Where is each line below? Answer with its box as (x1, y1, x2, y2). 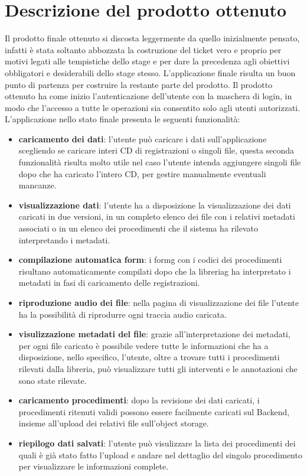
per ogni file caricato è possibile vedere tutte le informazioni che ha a (18, 339, 269, 351)
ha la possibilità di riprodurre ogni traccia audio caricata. (18, 308, 227, 320)
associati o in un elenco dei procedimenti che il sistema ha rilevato (18, 222, 258, 234)
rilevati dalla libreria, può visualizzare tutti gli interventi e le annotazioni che (18, 362, 298, 374)
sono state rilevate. (18, 374, 87, 386)
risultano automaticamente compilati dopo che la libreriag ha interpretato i (18, 265, 291, 277)
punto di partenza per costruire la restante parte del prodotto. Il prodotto (5, 78, 273, 90)
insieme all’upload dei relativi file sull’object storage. (18, 417, 209, 429)
